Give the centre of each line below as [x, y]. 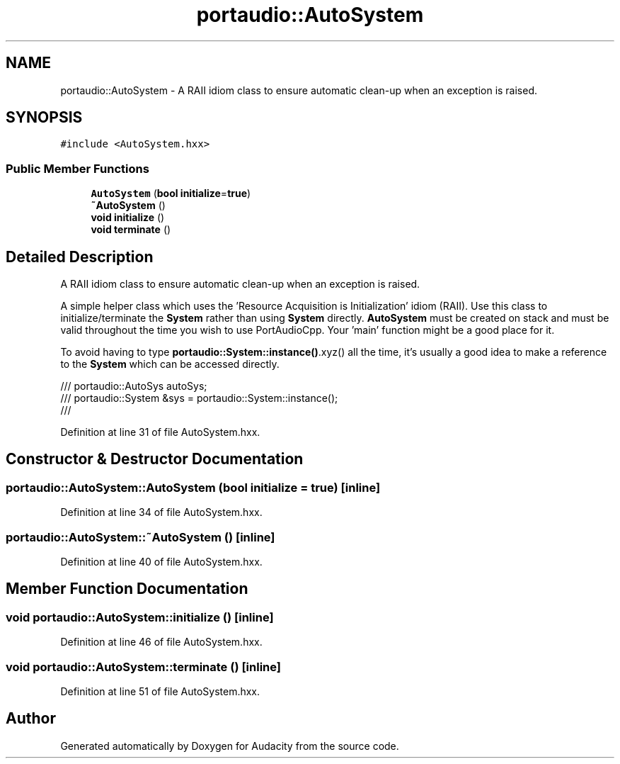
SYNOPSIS [44, 118]
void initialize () [128, 218]
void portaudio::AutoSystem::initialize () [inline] [140, 617]
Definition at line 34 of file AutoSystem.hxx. [161, 512]
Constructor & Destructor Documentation [155, 459]
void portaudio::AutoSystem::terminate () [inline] [143, 667]
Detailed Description [80, 257]
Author [31, 719]
